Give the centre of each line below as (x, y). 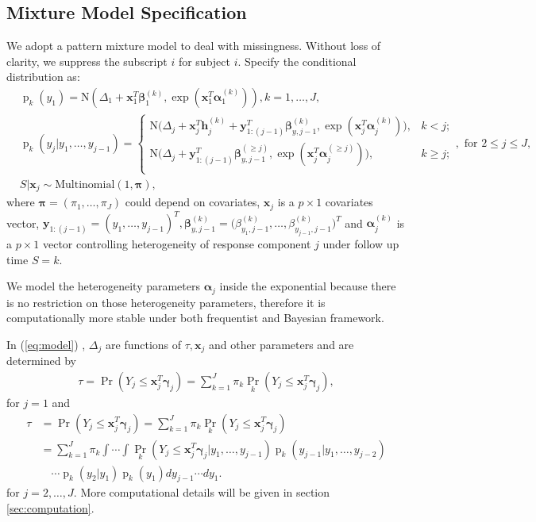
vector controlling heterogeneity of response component (177, 243)
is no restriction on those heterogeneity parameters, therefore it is (166, 302)
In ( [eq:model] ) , (46, 344)
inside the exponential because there (308, 286)
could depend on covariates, (193, 202)
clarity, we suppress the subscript (87, 61)
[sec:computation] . (50, 507)
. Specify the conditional (297, 61)
